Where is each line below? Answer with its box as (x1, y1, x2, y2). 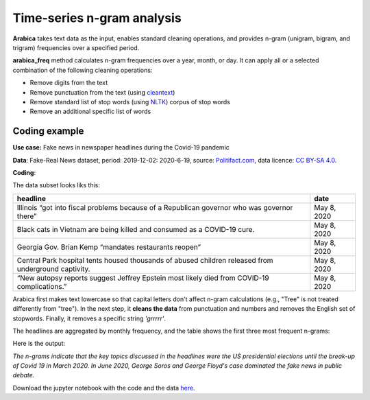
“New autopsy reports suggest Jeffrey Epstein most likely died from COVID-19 (16, 273, 270, 283)
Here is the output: (12, 340, 66, 348)
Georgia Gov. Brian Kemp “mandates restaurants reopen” (16, 242, 201, 252)
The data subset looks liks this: (12, 181, 101, 189)
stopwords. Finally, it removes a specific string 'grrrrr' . (12, 314, 166, 322)
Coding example (12, 126, 84, 137)
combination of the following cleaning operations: (12, 66, 153, 74)
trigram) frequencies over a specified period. (12, 43, 140, 51)
